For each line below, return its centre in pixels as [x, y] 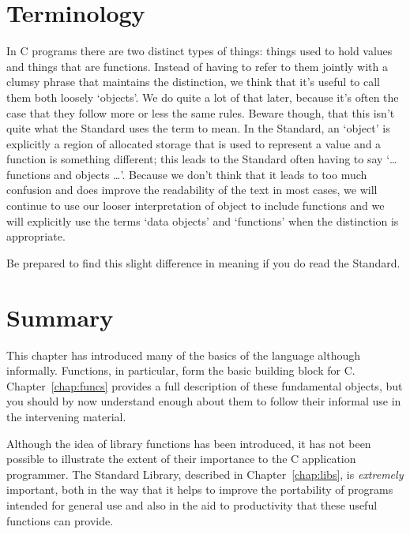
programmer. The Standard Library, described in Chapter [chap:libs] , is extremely [205, 474]
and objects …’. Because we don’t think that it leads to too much [211, 174]
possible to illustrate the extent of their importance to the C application [181, 459]
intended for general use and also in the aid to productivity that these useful [192, 504]
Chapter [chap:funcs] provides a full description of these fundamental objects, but [205, 385]
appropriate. [36, 236]
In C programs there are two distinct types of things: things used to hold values [199, 51]
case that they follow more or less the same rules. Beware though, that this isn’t [201, 112]
